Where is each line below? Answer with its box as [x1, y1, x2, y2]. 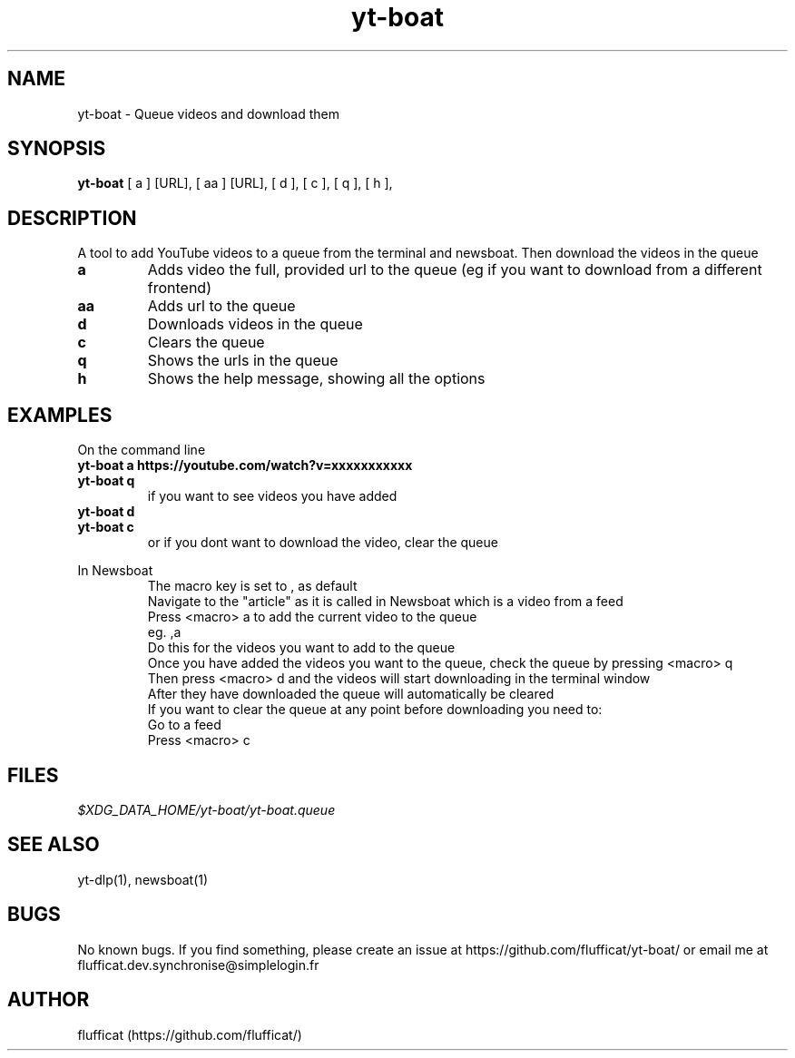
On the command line [77, 442, 206, 458]
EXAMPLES [7, 403, 113, 426]
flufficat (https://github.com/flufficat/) [77, 1026, 302, 1043]
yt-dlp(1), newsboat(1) [77, 871, 209, 887]
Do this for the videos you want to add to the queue [147, 640, 456, 656]
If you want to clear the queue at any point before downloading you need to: [147, 701, 603, 718]
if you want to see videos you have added [147, 488, 397, 505]
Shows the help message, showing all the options [147, 369, 486, 388]
